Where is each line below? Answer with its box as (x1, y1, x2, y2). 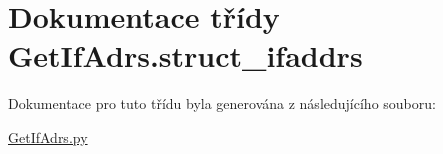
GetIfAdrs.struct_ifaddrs (8, 35, 363, 76)
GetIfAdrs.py (8, 126, 88, 147)
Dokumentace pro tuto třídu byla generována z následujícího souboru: (8, 93, 436, 114)
